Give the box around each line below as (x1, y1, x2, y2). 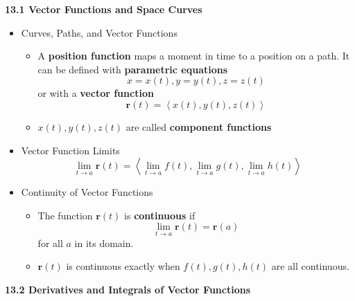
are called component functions (125, 119, 272, 134)
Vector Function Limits (21, 143, 120, 157)
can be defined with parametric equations (37, 62, 228, 76)
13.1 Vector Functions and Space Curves (5, 2, 202, 16)
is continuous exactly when (66, 259, 180, 273)
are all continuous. (271, 259, 349, 273)
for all (37, 235, 63, 250)
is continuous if (124, 208, 196, 222)
